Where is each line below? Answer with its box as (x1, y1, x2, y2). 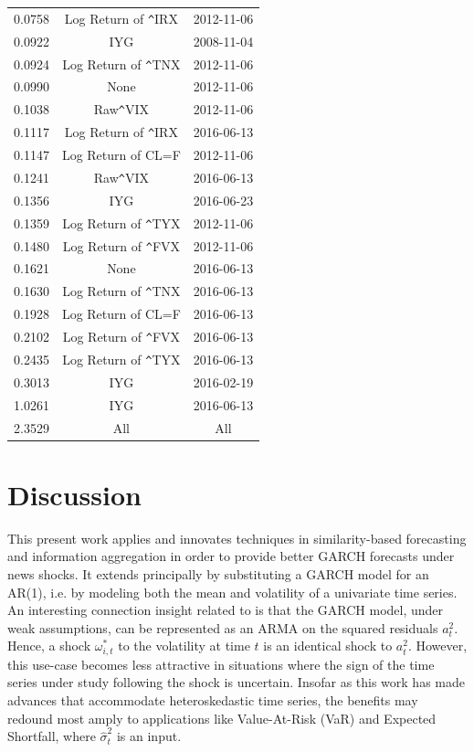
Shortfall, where (7, 726, 96, 746)
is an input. (116, 726, 182, 746)
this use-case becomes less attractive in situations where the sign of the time (7, 654, 435, 673)
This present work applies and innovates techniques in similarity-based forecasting (7, 528, 467, 547)
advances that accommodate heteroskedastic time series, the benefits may (7, 690, 418, 709)
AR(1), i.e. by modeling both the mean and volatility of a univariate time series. (7, 582, 458, 601)
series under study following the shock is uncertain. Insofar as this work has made (7, 673, 465, 692)
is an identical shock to (263, 636, 393, 655)
